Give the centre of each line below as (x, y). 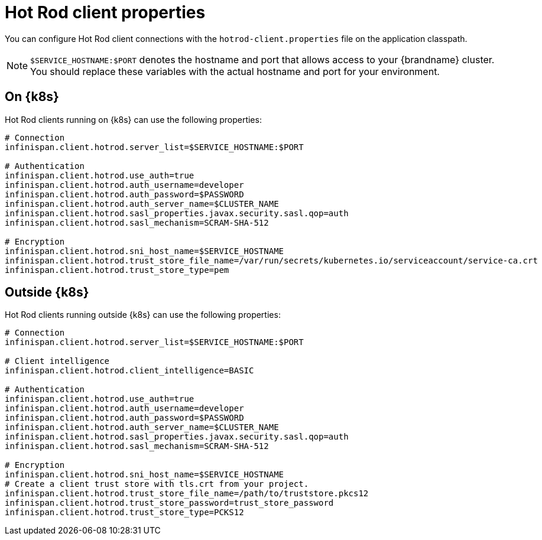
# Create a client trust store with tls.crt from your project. (157, 484)
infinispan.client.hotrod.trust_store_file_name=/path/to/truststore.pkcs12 (187, 494)
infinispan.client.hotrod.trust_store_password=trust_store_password (169, 503)
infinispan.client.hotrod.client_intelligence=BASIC (129, 371)
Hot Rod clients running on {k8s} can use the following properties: (133, 119)
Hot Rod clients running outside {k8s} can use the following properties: (143, 315)
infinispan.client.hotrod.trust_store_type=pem (117, 270)
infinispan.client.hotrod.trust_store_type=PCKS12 (124, 513)
